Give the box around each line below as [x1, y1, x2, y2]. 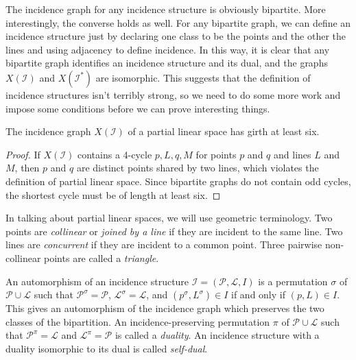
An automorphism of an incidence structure [5, 274, 189, 288]
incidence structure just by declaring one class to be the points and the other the [5, 29, 346, 43]
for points [195, 147, 237, 161]
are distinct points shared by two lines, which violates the [76, 160, 319, 175]
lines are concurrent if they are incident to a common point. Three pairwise [5, 237, 322, 252]
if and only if [231, 287, 285, 302]
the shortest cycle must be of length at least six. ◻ [5, 187, 221, 202]
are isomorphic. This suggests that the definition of [95, 70, 311, 84]
